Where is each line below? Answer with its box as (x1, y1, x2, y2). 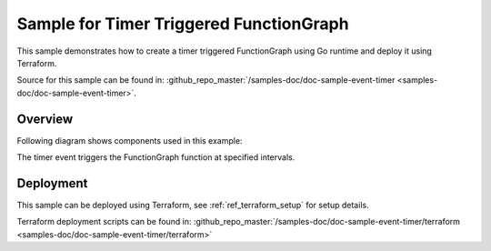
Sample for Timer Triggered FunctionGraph (16, 14, 349, 34)
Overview (16, 111, 74, 126)
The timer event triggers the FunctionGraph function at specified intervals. (16, 152, 296, 163)
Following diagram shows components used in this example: (16, 135, 243, 146)
